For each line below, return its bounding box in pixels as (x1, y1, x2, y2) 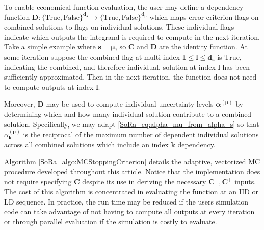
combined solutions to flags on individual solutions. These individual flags (4, 21, 234, 32)
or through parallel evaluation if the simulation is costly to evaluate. (4, 216, 217, 226)
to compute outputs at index (4, 81, 94, 92)
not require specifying (4, 176, 72, 187)
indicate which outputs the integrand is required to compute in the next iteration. (4, 31, 260, 42)
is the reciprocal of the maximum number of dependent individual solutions (23, 129, 259, 139)
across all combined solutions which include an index (4, 139, 169, 149)
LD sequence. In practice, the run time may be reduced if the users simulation (4, 196, 249, 207)
